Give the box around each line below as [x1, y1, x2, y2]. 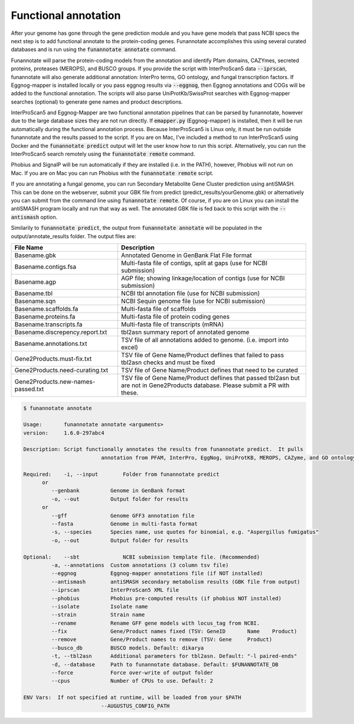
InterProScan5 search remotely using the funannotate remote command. [11, 151, 195, 158]
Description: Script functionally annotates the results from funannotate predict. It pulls [23, 446, 304, 453]
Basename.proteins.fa [14, 312, 76, 320]
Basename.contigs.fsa [14, 262, 77, 271]
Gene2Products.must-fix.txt [14, 355, 92, 363]
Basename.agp [14, 278, 56, 286]
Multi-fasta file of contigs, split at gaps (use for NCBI [121, 259, 268, 267]
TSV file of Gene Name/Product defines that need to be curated [121, 366, 298, 374]
